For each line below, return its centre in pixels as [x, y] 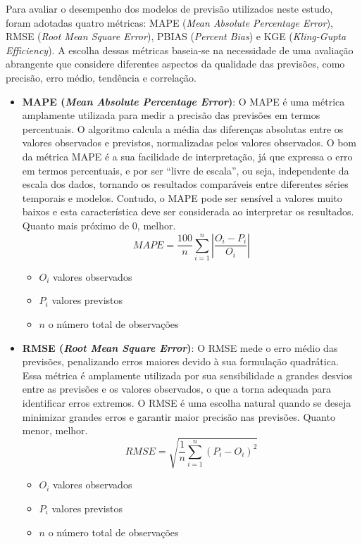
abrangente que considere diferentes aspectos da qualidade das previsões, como [175, 64]
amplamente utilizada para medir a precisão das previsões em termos [171, 115]
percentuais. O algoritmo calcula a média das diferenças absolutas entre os [183, 128]
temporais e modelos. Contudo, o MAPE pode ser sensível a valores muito [182, 197]
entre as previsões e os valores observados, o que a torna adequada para [177, 389]
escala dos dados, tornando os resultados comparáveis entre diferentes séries [185, 184]
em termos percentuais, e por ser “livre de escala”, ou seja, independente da [186, 170]
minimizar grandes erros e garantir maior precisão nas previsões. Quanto [179, 416]
